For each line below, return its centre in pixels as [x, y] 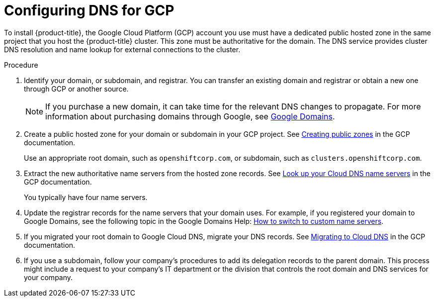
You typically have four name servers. [86, 197]
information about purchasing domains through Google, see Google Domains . [190, 116]
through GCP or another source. [76, 89]
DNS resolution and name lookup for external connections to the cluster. [122, 49]
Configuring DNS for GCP [89, 10]
